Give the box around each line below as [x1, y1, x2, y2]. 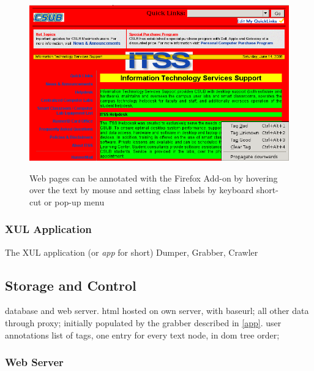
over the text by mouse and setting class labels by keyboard [29, 183, 254, 196]
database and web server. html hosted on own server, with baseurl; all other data [5, 304, 309, 317]
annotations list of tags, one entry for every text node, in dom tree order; [5, 328, 280, 341]
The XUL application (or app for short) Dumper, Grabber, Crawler [5, 245, 258, 258]
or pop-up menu [44, 195, 105, 208]
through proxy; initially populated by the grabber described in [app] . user [5, 316, 282, 329]
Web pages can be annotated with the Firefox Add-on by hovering [29, 171, 278, 184]
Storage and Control [5, 275, 136, 294]
